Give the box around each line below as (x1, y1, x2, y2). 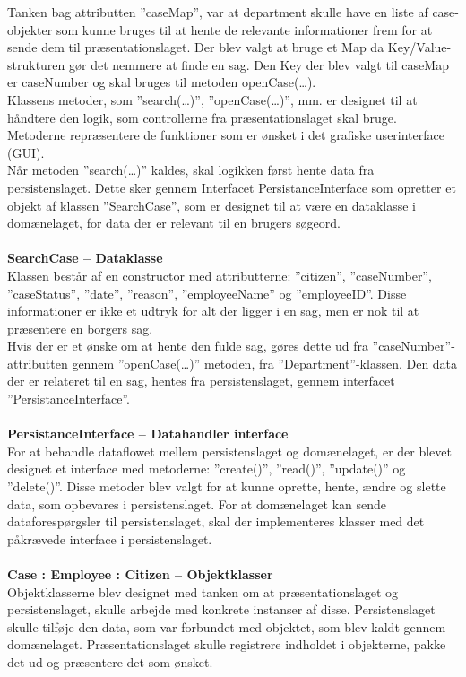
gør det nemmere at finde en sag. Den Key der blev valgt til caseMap (69, 55, 449, 74)
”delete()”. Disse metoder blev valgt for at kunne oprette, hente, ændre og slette (7, 477, 446, 496)
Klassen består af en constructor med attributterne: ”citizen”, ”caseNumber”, (7, 265, 432, 284)
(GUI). (7, 143, 45, 161)
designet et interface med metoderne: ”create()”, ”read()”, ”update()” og (7, 459, 406, 478)
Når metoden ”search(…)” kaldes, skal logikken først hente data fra (7, 161, 375, 179)
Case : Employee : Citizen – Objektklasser (7, 565, 273, 583)
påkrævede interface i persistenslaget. (7, 529, 212, 548)
